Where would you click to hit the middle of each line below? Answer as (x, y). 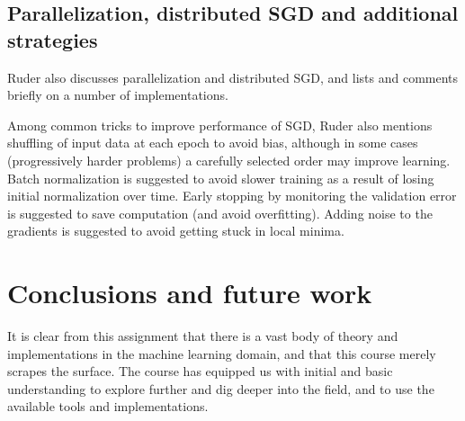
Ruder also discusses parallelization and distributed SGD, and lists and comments (233, 77)
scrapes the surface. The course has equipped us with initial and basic (200, 371)
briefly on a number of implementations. (118, 95)
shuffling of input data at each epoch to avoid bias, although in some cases (213, 143)
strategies (53, 39)
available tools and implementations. (108, 406)
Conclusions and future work (190, 293)
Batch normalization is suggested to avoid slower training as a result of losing (221, 178)
